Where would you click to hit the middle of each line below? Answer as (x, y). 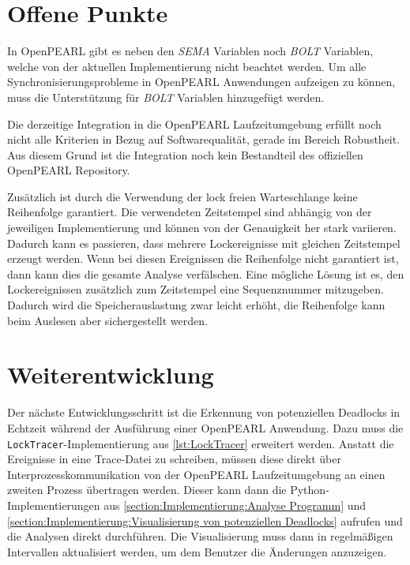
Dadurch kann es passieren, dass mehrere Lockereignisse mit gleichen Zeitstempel (204, 243)
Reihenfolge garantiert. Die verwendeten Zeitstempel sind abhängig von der (190, 212)
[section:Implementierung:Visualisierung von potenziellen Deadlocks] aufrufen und (205, 520)
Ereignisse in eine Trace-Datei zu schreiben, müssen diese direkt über (174, 459)
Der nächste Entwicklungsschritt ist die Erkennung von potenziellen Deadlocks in (204, 412)
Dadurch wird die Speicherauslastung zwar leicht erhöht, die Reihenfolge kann (196, 305)
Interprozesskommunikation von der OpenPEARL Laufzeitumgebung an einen (196, 474)
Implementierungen (54, 505)
